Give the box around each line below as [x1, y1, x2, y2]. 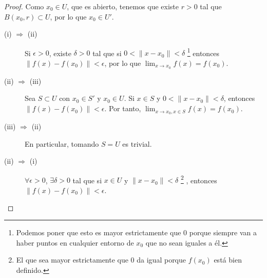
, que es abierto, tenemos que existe [67, 1, 179, 11]
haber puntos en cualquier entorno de [16, 237, 134, 248]
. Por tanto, [104, 103, 141, 114]
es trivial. [122, 138, 152, 149]
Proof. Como [4, 1, 44, 11]
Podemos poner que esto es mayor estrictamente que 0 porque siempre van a [16, 227, 257, 238]
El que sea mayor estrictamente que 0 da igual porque [16, 254, 186, 265]
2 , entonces [180, 173, 217, 185]
